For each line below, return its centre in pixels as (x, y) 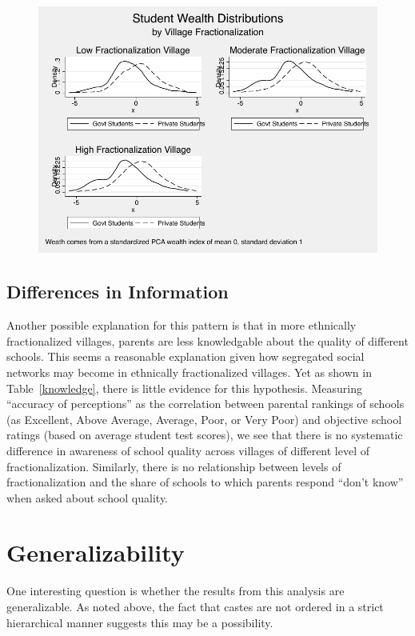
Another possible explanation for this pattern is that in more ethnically (182, 325)
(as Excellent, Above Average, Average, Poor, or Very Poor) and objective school (204, 419)
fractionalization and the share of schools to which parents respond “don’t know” (205, 482)
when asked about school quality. (88, 497)
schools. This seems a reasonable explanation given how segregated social (186, 356)
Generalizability (96, 552)
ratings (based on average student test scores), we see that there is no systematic (205, 435)
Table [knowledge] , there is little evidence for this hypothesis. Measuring (185, 388)
